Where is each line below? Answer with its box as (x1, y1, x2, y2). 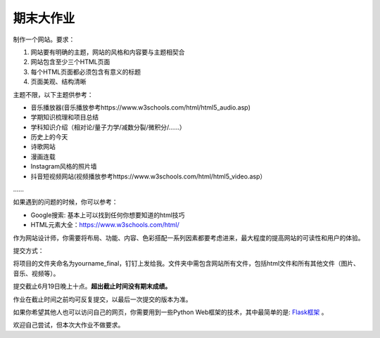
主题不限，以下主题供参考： (13, 90, 94, 98)
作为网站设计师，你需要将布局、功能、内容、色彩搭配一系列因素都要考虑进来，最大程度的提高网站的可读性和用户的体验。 (13, 233, 365, 242)
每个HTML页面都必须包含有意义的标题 (30, 67, 141, 76)
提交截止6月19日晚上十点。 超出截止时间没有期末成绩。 (13, 282, 172, 291)
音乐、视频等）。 (13, 269, 60, 278)
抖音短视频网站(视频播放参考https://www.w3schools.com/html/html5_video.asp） (30, 172, 267, 181)
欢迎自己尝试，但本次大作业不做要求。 (13, 320, 125, 330)
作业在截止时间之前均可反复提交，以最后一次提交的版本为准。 (13, 295, 192, 304)
